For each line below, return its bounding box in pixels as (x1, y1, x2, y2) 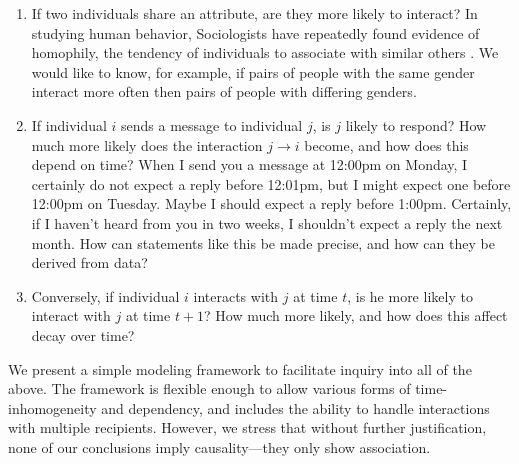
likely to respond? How (345, 114, 487, 135)
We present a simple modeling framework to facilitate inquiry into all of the (8, 358, 472, 379)
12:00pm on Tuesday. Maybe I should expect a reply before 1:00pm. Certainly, (31, 193, 512, 214)
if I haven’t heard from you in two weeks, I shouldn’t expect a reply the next (31, 212, 503, 233)
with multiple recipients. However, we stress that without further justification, (8, 417, 487, 438)
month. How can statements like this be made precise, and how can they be (31, 232, 495, 253)
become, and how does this (304, 134, 469, 155)
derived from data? (31, 252, 148, 273)
